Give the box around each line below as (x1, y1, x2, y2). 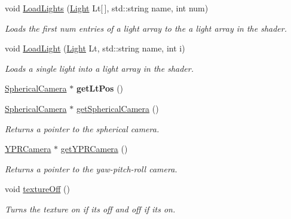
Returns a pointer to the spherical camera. (5, 122, 160, 135)
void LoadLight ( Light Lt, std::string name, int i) (5, 42, 185, 54)
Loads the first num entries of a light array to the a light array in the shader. (5, 22, 287, 34)
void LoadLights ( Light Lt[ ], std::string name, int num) (5, 2, 209, 14)
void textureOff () (5, 182, 70, 195)
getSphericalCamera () (76, 102, 159, 114)
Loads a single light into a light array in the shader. (5, 62, 194, 74)
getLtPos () (76, 82, 124, 95)
